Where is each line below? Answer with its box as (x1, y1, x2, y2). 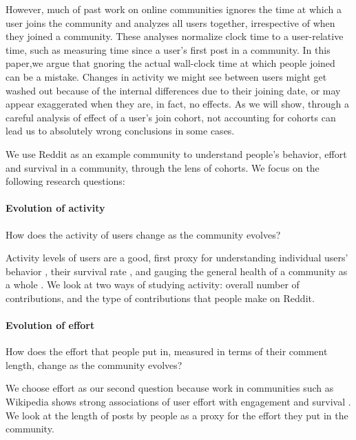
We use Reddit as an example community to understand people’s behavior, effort (6, 146, 347, 161)
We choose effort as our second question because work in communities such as (6, 381, 334, 395)
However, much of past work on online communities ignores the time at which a (6, 2, 342, 16)
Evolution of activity (6, 201, 105, 215)
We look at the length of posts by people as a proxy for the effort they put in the (6, 408, 348, 422)
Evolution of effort (6, 318, 95, 332)
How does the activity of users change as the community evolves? (6, 227, 281, 241)
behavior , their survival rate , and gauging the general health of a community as (6, 263, 348, 278)
